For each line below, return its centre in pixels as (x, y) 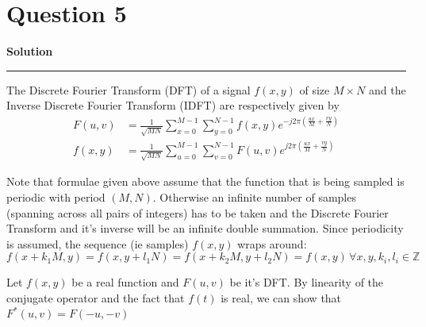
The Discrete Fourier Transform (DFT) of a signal (129, 89)
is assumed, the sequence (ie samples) (98, 243)
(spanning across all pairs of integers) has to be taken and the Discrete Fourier (198, 212)
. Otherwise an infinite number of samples (254, 197)
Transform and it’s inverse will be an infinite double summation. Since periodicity (205, 228)
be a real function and (125, 282)
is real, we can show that (281, 298)
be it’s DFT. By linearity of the (307, 282)
